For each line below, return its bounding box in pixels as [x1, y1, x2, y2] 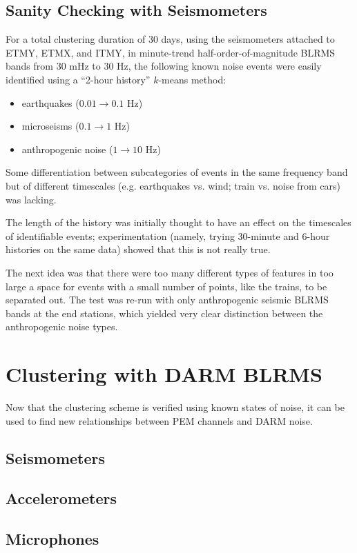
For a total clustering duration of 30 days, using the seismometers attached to [6, 32, 335, 46]
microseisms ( [21, 119, 79, 133]
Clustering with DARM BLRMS [6, 360, 322, 388]
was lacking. [6, 192, 57, 206]
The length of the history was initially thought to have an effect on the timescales [6, 215, 351, 230]
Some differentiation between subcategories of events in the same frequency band [6, 165, 348, 179]
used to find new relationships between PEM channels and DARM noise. [6, 413, 313, 428]
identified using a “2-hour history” [6, 72, 151, 86]
